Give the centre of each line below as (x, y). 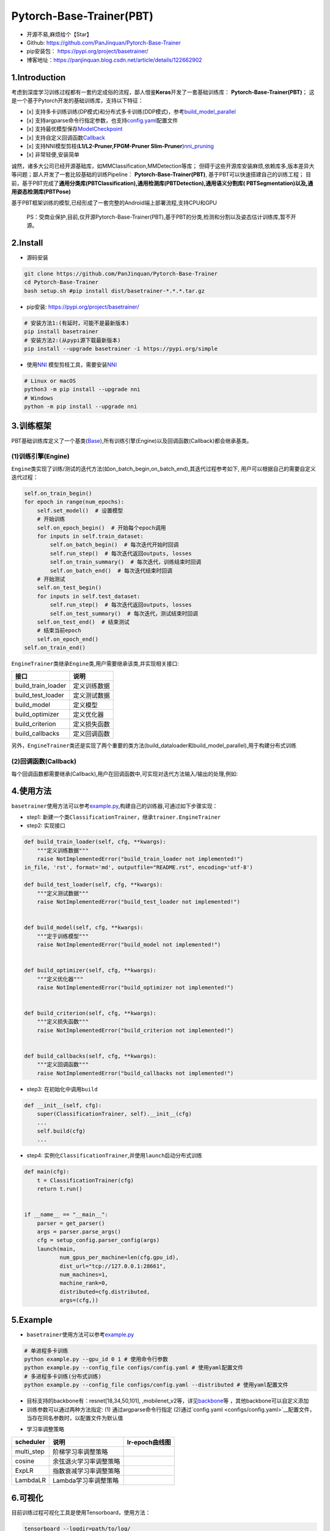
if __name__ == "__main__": (66, 1215)
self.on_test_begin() (69, 588)
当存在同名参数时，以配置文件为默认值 (75, 1418)
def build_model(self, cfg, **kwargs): (84, 927)
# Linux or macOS (50, 381)
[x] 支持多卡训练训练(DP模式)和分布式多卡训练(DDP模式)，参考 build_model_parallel (131, 112)
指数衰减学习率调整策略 (86, 1471)
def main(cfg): (47, 1172)
